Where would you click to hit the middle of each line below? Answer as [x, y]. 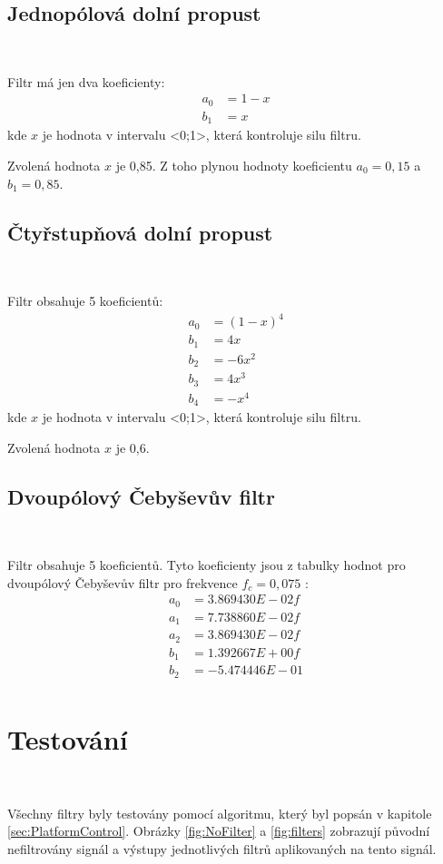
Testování [68, 739]
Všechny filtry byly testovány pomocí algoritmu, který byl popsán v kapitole [220, 813]
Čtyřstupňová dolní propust [140, 232]
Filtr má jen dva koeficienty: [86, 81]
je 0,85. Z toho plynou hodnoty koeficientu [234, 165]
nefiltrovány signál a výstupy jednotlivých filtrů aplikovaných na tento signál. [222, 848]
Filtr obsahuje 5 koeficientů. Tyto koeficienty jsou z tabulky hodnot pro [207, 565]
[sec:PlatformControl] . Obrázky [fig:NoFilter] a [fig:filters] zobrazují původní [219, 831]
